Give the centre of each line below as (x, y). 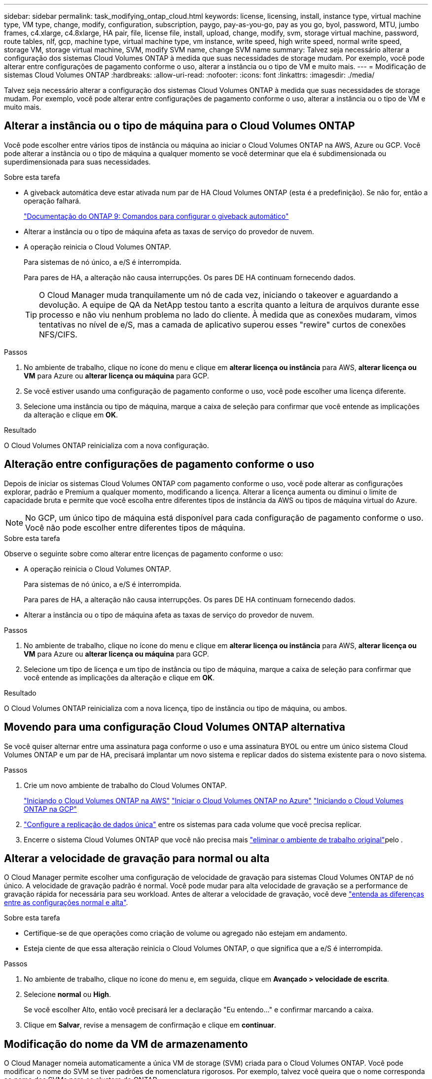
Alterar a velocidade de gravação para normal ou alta (137, 858)
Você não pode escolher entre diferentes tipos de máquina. (135, 527)
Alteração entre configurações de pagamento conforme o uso (159, 464)
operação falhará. (53, 201)
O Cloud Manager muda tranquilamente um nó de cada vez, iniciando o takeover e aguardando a (219, 295)
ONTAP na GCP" (50, 809)
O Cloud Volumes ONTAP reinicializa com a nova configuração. (107, 445)
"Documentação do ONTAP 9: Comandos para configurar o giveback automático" (156, 216)
